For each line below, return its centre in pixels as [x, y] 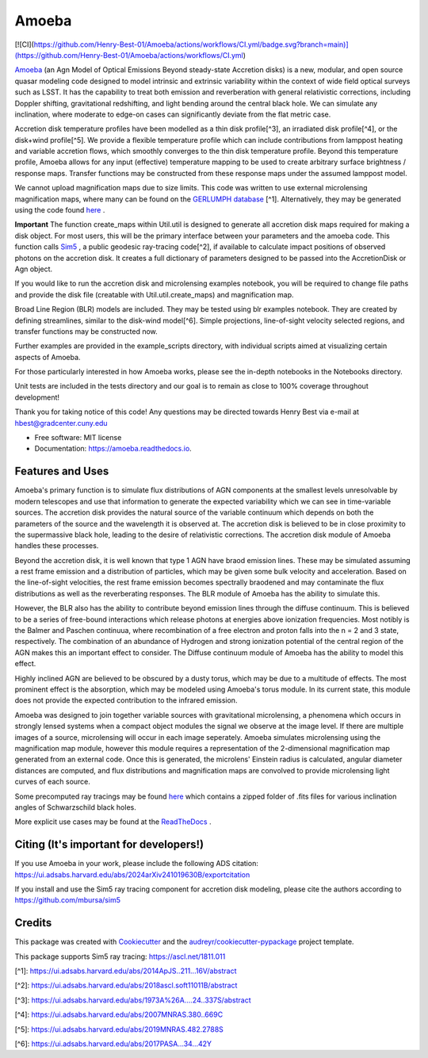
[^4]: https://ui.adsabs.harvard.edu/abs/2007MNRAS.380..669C [119, 1014]
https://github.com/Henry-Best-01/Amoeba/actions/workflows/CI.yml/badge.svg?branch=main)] [191, 44]
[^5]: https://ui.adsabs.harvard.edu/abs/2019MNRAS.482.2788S [119, 1029]
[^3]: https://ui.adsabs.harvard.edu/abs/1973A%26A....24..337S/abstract [133, 1000]
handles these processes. [57, 546]
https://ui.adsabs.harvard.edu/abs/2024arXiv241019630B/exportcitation [132, 874]
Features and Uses [62, 471]
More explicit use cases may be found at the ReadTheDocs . [113, 822]
